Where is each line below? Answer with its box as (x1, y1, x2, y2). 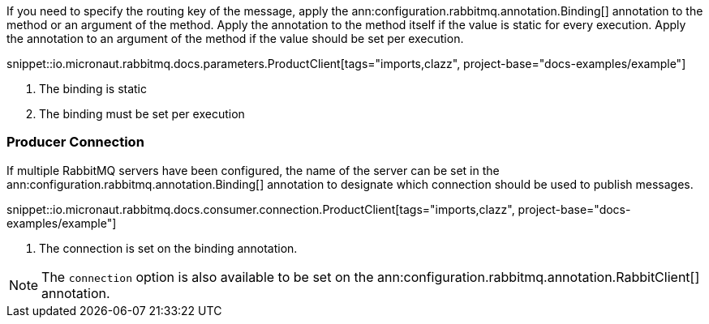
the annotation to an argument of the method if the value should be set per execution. (6, 32, 464, 45)
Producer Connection (6, 134, 144, 151)
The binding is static (39, 82, 147, 96)
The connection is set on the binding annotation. (39, 241, 298, 255)
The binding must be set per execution (39, 107, 245, 121)
